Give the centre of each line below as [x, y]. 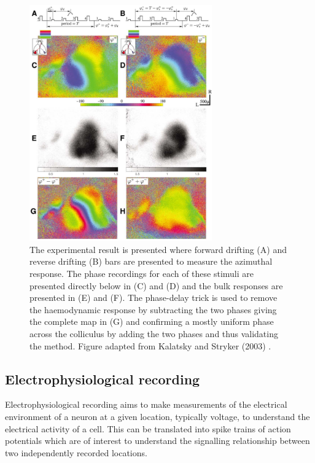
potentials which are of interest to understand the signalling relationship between [157, 441]
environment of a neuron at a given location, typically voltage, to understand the [157, 416]
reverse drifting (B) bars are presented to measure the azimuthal [151, 261]
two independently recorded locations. [76, 452]
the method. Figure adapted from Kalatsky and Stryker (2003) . [150, 345]
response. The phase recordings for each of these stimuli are [142, 273]
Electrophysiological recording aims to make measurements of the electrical [146, 404]
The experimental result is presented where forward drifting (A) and [158, 249]
